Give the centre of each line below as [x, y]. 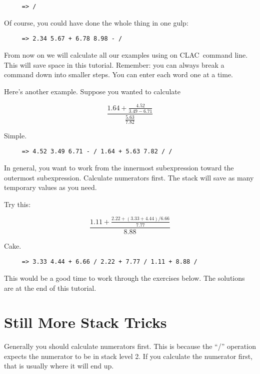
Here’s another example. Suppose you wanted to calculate [92, 91]
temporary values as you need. [50, 187]
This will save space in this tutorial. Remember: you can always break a [114, 64]
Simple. [15, 135]
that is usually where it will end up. [59, 366]
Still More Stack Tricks [85, 322]
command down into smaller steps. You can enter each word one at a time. [119, 74]
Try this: [17, 204]
